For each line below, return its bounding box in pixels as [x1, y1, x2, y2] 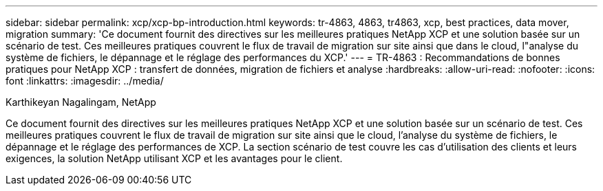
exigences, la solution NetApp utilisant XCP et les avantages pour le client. [6, 153, 343, 164]
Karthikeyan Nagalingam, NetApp [6, 96, 156, 108]
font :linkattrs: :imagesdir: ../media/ [6, 75, 164, 87]
